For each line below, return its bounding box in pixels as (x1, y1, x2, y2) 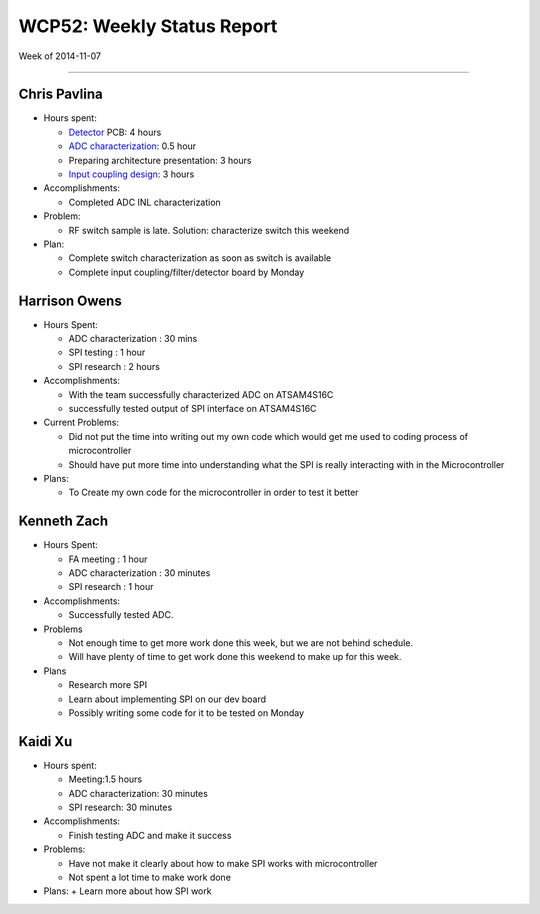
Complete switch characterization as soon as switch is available (68, 252, 332, 264)
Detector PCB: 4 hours (68, 126, 162, 138)
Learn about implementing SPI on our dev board (68, 693, 267, 705)
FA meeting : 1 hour (68, 553, 148, 565)
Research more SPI (68, 679, 148, 691)
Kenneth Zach (18, 513, 109, 530)
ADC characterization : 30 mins (68, 333, 198, 345)
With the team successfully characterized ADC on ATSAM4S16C (68, 388, 334, 400)
